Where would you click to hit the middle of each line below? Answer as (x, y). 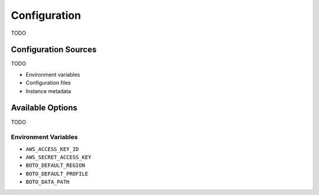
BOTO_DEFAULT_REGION (56, 166)
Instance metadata (48, 91)
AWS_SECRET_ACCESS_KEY (58, 157)
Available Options (44, 108)
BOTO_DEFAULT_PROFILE (57, 173)
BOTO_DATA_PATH (48, 182)
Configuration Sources (54, 50)
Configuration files (48, 83)
